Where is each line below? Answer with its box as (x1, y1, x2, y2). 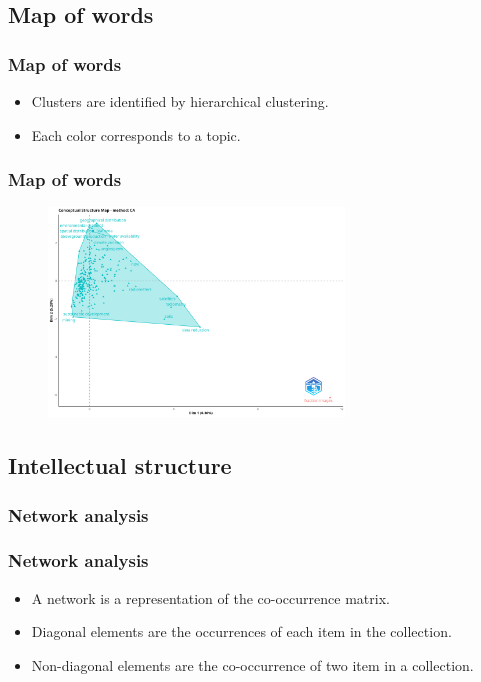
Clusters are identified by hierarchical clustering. (31, 91, 329, 111)
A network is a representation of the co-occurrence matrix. (31, 587, 390, 608)
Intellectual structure (8, 450, 232, 481)
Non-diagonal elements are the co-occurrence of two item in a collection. (31, 654, 474, 675)
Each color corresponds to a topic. (31, 124, 241, 145)
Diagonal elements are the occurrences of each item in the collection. (31, 621, 452, 642)
